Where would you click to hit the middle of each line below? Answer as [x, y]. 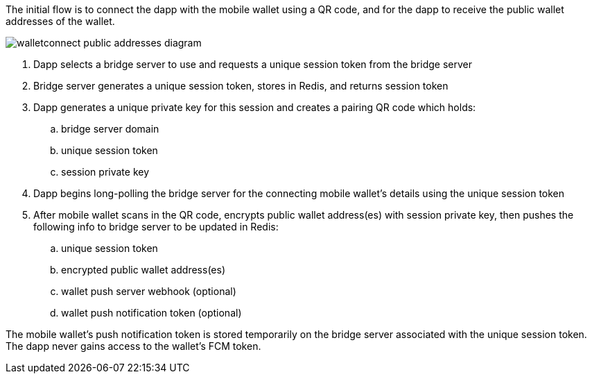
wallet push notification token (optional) [151, 313]
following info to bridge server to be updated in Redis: [156, 227]
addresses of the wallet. [60, 21]
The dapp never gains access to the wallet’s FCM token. [133, 346]
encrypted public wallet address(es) [143, 270]
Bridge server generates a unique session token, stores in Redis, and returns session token [241, 86]
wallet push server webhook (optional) [149, 291]
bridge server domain [110, 129]
